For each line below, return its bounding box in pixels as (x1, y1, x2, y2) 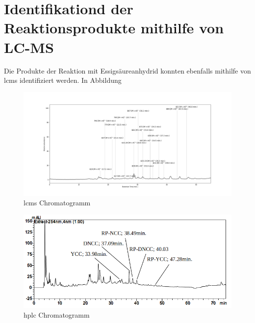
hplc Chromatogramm (24, 309, 90, 320)
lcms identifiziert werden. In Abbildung (4, 75, 122, 85)
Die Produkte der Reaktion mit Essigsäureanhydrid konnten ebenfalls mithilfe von (4, 65, 251, 75)
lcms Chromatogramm (24, 198, 91, 208)
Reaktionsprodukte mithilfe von (4, 18, 224, 38)
